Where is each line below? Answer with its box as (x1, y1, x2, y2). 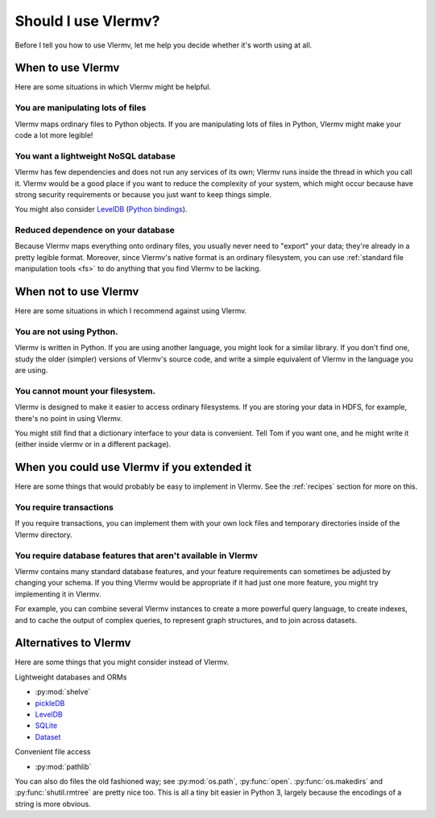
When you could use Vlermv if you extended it (14, 461, 252, 474)
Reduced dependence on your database (14, 225, 175, 236)
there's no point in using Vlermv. (14, 413, 122, 423)
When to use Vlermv (14, 61, 120, 75)
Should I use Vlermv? (14, 12, 160, 30)
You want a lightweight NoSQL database (14, 150, 176, 161)
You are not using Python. (14, 326, 118, 337)
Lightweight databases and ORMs (14, 672, 127, 682)
